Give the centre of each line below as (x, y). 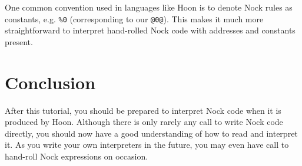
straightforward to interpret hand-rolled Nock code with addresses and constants (150, 30)
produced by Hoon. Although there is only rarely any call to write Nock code (144, 122)
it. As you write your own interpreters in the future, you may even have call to (147, 145)
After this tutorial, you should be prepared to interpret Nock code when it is (143, 110)
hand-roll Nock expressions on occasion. (77, 156)
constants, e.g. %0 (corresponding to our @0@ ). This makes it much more (134, 18)
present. (19, 41)
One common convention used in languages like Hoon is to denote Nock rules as (149, 7)
